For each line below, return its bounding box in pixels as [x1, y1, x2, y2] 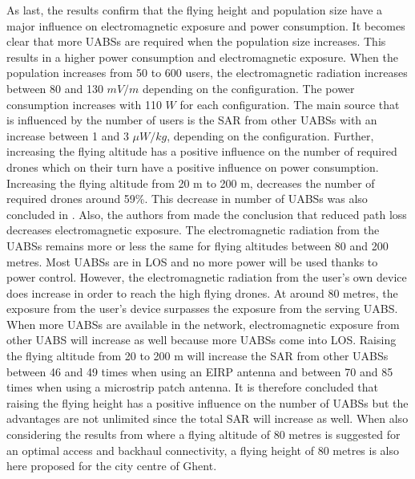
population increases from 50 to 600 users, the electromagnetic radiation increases [6, 64, 408, 81]
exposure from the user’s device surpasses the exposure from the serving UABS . [6, 300, 398, 317]
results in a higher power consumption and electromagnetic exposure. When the [6, 48, 398, 65]
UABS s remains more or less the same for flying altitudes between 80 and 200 [6, 237, 389, 254]
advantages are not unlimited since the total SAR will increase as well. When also [6, 410, 409, 427]
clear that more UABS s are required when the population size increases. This [6, 33, 386, 50]
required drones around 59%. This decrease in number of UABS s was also [6, 190, 368, 207]
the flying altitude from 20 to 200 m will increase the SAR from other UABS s [6, 347, 389, 364]
